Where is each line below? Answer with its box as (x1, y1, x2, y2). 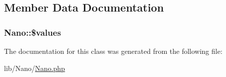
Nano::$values (4, 26, 61, 38)
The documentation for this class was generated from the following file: (4, 46, 222, 56)
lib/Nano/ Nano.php (4, 62, 65, 73)
